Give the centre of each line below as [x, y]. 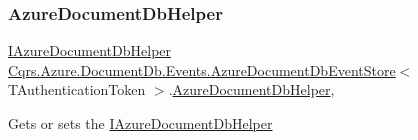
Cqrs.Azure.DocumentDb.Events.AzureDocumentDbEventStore [202, 69]
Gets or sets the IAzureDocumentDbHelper [140, 123]
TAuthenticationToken [77, 89]
